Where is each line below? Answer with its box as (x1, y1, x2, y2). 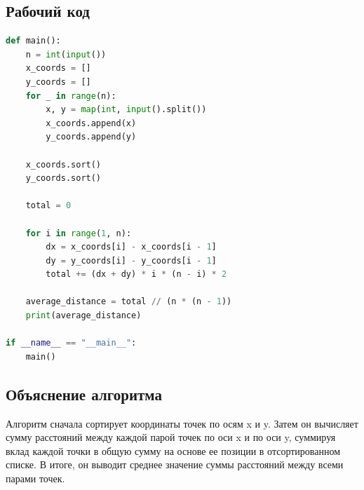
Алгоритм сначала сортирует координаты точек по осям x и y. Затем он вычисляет (6, 416, 358, 430)
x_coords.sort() (25, 159, 102, 170)
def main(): (6, 36, 61, 46)
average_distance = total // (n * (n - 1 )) (25, 297, 232, 307)
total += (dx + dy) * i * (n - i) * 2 (46, 269, 227, 280)
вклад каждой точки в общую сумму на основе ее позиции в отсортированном (6, 443, 341, 458)
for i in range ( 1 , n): (25, 228, 132, 238)
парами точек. (6, 471, 65, 486)
